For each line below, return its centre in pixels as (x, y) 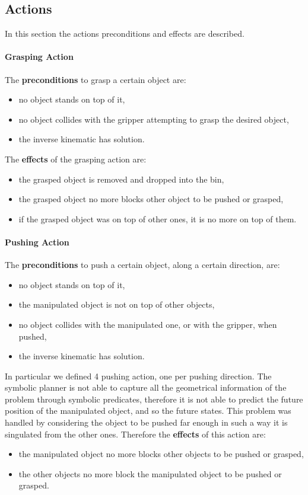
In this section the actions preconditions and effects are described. (125, 33)
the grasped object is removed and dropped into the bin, (121, 179)
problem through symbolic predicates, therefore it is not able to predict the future (154, 399)
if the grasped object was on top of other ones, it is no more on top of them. (158, 218)
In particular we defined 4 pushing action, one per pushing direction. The (138, 376)
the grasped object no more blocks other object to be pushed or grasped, (151, 199)
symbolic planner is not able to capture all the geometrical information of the (146, 387)
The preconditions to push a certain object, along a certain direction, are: (142, 265)
